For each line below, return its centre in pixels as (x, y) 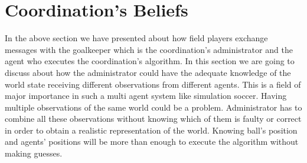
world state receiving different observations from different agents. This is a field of (153, 84)
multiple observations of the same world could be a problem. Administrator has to (153, 107)
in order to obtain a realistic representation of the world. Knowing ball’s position (151, 130)
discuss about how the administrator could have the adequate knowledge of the (148, 72)
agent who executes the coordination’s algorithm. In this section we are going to (150, 61)
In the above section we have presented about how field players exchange (136, 38)
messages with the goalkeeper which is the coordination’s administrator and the (149, 49)
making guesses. (34, 153)
